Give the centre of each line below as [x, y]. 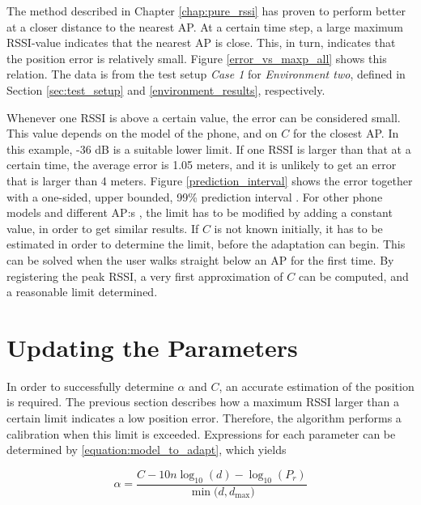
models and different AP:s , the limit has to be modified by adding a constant [200, 212]
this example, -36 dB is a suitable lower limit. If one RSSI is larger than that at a [209, 149]
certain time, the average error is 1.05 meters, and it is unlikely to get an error [202, 165]
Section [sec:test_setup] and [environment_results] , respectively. [166, 89]
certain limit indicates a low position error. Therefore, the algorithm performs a [204, 418]
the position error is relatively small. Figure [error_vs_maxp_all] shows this [197, 58]
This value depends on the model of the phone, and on [142, 133]
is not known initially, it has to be [298, 228]
